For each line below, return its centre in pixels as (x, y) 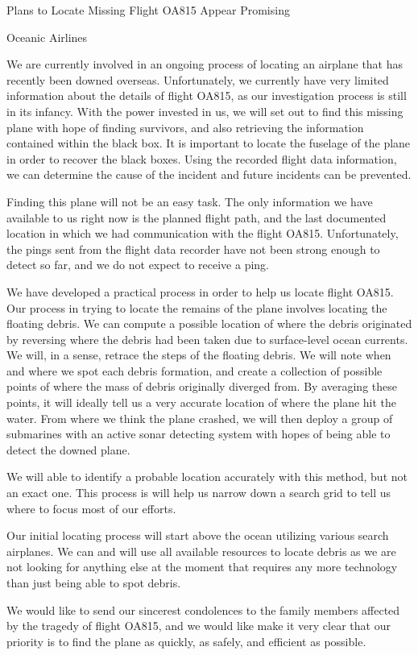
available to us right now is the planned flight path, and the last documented (197, 217)
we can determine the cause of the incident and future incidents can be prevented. (209, 174)
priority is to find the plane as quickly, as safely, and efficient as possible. (186, 641)
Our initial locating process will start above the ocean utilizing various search (198, 535)
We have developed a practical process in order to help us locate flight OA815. (200, 291)
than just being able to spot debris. (94, 582)
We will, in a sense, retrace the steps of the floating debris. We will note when (199, 355)
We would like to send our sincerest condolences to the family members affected (203, 609)
